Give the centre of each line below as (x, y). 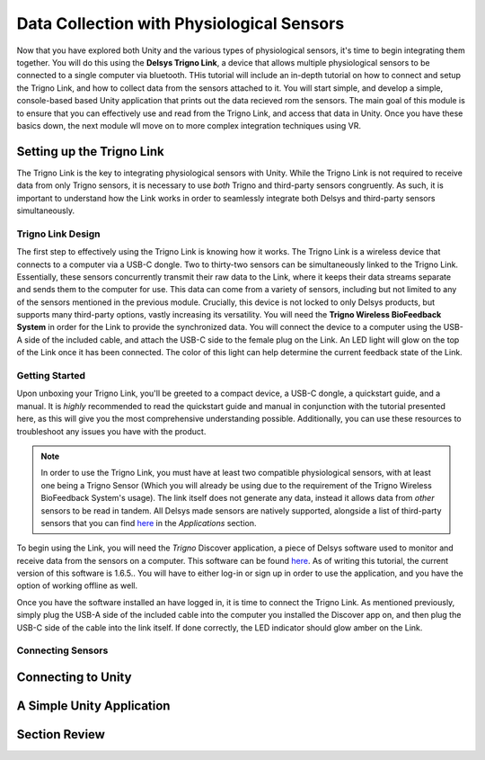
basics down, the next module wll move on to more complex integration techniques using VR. (189, 125)
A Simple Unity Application (93, 706)
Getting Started (51, 376)
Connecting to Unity (74, 677)
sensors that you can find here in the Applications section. (149, 523)
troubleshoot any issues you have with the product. (111, 431)
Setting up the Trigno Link (91, 152)
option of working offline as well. (77, 586)
